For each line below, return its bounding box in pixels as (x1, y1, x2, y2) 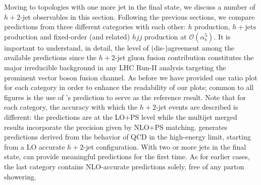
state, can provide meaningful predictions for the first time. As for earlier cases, (4, 151, 250, 162)
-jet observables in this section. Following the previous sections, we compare (20, 11, 255, 22)
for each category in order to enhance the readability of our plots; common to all (4, 82, 254, 92)
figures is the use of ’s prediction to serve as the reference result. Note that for (4, 91, 246, 102)
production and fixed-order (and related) (4, 31, 130, 41)
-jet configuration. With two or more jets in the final (83, 141, 246, 152)
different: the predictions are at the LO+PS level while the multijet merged (4, 111, 237, 122)
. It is (214, 31, 231, 41)
